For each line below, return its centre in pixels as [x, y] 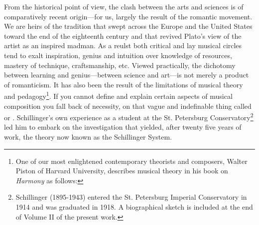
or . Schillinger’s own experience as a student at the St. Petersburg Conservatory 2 [129, 116]
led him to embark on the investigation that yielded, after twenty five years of [123, 127]
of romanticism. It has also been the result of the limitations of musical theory [124, 84]
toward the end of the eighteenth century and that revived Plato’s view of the [123, 36]
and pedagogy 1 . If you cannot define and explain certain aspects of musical [118, 95]
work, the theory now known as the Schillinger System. [88, 137]
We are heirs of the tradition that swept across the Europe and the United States [128, 26]
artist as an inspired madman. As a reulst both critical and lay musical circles [123, 45]
